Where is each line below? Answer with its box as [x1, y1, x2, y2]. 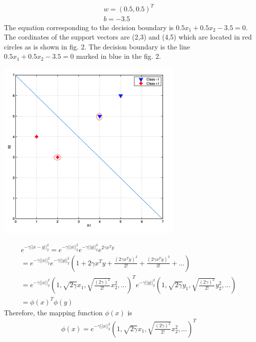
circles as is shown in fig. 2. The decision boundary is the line [4, 41, 190, 51]
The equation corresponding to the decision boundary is [4, 22, 174, 32]
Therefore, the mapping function [4, 307, 103, 317]
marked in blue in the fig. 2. [76, 51, 161, 61]
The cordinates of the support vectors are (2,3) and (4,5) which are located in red [4, 32, 252, 42]
